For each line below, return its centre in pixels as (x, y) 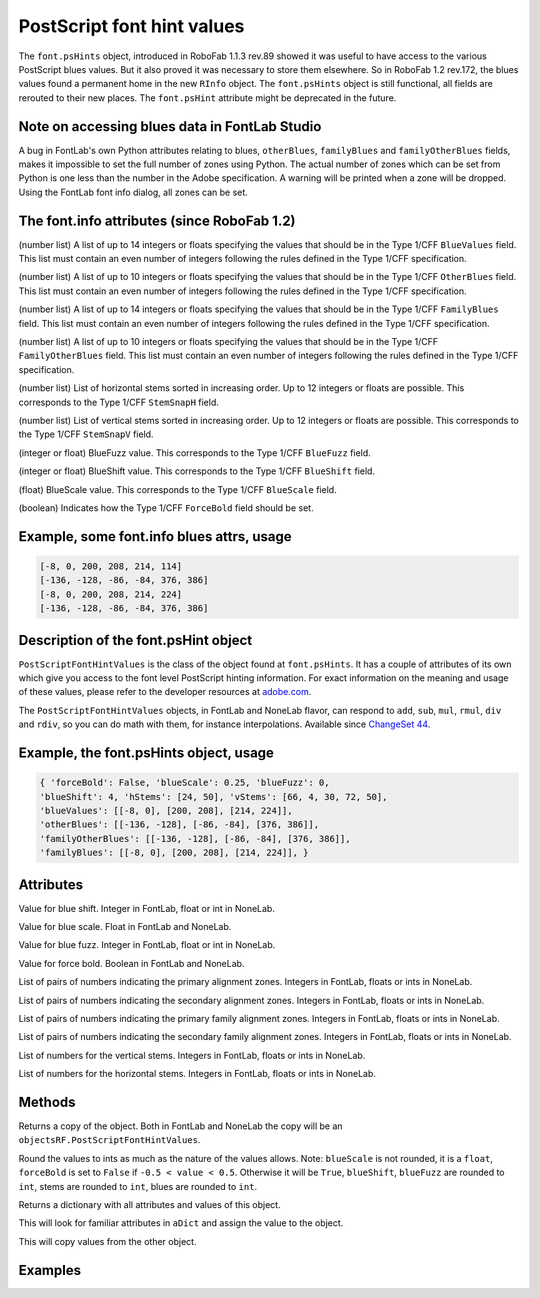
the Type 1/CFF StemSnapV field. (86, 434)
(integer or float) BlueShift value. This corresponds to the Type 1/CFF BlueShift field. (196, 471)
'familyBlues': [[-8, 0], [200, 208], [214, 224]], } (174, 853)
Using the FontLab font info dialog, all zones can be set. (133, 192)
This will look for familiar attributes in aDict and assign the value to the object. (181, 1223)
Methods (47, 1101)
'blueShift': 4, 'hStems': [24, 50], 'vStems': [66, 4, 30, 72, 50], (213, 796)
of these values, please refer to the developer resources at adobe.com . (165, 692)
